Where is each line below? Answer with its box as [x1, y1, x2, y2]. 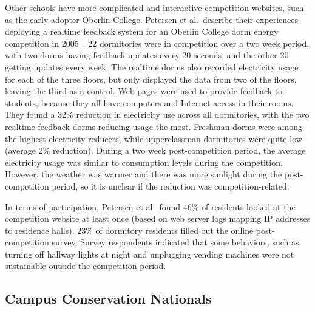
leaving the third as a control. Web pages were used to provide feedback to [5, 84, 283, 97]
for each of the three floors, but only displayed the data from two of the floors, [5, 72, 297, 85]
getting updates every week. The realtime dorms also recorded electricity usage [5, 60, 299, 73]
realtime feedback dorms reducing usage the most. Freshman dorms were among [5, 120, 302, 132]
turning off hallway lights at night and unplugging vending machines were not [5, 247, 294, 260]
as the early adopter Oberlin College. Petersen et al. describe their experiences [5, 13, 298, 26]
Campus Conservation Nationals [5, 289, 212, 308]
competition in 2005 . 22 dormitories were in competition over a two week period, [5, 36, 310, 49]
